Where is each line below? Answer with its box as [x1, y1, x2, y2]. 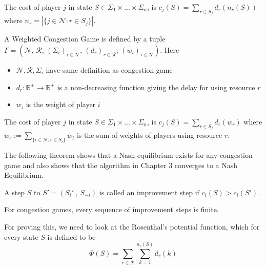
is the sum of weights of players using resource [76, 130, 222, 140]
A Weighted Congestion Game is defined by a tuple [4, 33, 166, 44]
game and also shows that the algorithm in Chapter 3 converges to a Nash [4, 159, 238, 170]
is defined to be [47, 231, 96, 242]
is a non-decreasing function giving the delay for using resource [57, 81, 255, 92]
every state [4, 231, 38, 242]
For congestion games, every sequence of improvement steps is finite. [4, 204, 219, 215]
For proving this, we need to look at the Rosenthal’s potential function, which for [4, 221, 260, 232]
